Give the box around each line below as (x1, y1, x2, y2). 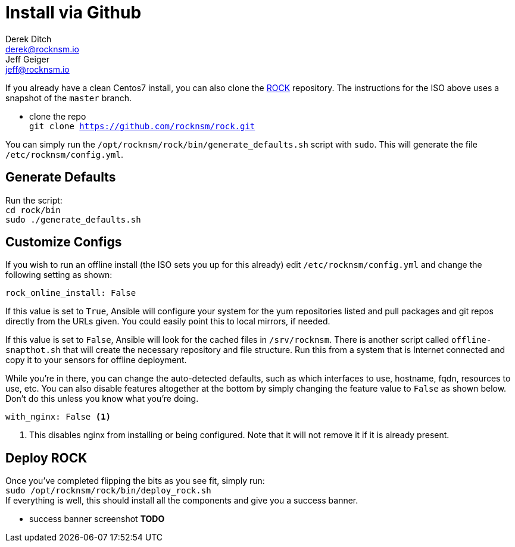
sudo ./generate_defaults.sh (5, 214, 141, 224)
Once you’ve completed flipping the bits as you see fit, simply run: (5, 476, 265, 486)
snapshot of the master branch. (5, 92, 132, 103)
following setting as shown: (5, 270, 113, 280)
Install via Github (5, 2, 142, 23)
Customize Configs (5, 235, 122, 250)
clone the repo (29, 111, 86, 121)
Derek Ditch (5, 33, 52, 44)
